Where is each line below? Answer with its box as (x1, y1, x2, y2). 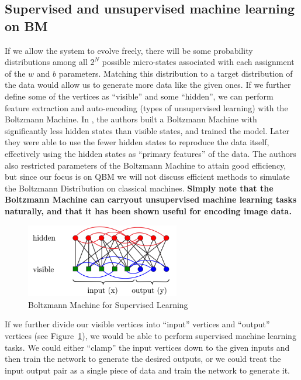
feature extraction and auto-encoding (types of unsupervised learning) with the (5, 101, 288, 114)
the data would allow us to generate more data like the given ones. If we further (5, 78, 291, 91)
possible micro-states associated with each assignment (102, 56, 295, 68)
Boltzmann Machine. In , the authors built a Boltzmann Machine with (5, 113, 257, 125)
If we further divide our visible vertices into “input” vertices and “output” (5, 318, 270, 330)
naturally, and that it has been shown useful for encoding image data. (5, 204, 292, 217)
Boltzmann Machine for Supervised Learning (28, 298, 188, 310)
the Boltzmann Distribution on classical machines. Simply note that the (5, 182, 274, 194)
